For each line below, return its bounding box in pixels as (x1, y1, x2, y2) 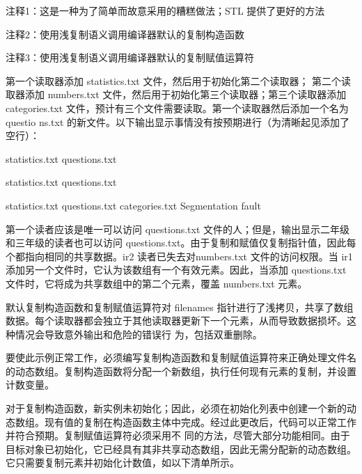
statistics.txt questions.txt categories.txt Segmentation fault (6, 198, 261, 212)
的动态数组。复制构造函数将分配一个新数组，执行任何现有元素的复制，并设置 (6, 363, 356, 378)
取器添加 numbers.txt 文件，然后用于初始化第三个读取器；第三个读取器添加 (6, 87, 347, 102)
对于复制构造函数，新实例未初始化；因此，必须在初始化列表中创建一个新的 (6, 401, 347, 416)
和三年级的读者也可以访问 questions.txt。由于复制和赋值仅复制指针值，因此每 (6, 235, 356, 250)
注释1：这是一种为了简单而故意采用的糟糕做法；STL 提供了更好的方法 (6, 3, 325, 17)
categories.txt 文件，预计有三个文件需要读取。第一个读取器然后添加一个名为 (6, 100, 349, 115)
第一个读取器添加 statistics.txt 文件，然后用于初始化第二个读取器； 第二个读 (6, 73, 352, 88)
